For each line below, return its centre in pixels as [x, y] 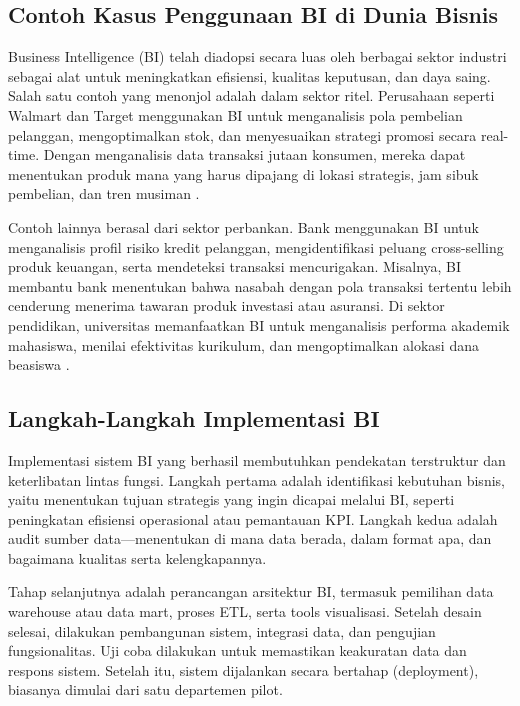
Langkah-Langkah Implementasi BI [194, 418]
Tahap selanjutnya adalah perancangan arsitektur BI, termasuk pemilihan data [251, 591]
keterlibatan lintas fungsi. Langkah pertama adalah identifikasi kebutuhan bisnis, [256, 479]
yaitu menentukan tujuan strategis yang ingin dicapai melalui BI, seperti [231, 499]
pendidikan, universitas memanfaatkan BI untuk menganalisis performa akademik [259, 324]
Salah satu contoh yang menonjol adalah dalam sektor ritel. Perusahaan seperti [251, 95]
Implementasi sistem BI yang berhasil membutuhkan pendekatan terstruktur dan [257, 459]
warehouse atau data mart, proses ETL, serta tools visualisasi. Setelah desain [245, 611]
